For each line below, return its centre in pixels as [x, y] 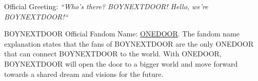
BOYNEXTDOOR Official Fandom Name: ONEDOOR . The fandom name [122, 34]
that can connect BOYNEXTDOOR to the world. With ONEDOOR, [113, 54]
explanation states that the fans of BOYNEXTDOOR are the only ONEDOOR [129, 43]
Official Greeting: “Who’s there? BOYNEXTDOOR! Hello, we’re [106, 6]
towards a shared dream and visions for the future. [84, 74]
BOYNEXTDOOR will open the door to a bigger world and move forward [121, 63]
